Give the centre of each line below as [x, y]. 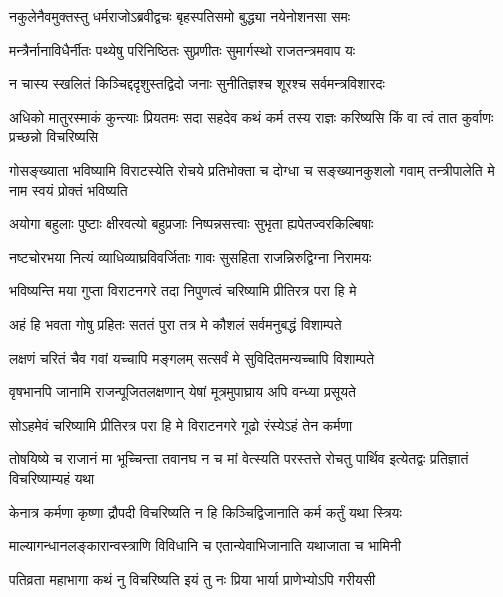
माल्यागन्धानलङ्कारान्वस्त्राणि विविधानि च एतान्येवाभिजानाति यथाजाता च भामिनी [205, 545]
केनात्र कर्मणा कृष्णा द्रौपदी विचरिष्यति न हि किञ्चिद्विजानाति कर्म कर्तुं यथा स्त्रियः [205, 511]
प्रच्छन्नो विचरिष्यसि [54, 136]
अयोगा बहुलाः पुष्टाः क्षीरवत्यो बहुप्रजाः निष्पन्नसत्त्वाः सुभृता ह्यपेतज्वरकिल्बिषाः [191, 223]
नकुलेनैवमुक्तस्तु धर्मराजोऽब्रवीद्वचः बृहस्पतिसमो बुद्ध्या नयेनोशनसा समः [180, 16]
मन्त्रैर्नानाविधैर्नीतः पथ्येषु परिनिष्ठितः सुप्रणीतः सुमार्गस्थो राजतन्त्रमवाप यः [182, 49]
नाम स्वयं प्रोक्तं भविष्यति [68, 189]
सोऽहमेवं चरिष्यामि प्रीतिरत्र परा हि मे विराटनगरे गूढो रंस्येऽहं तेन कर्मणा [181, 424]
